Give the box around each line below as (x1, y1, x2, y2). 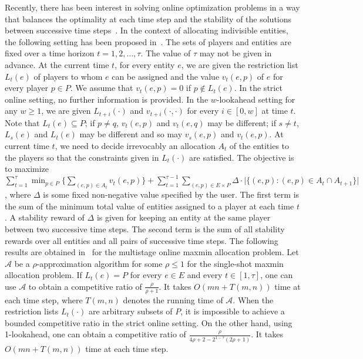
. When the (233, 293, 274, 306)
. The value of (140, 47, 191, 59)
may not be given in (199, 47, 272, 59)
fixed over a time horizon (5, 47, 95, 59)
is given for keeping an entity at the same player (96, 211, 271, 223)
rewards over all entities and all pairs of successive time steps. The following (5, 234, 278, 246)
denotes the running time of (123, 293, 223, 306)
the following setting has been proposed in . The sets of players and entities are (5, 35, 291, 48)
